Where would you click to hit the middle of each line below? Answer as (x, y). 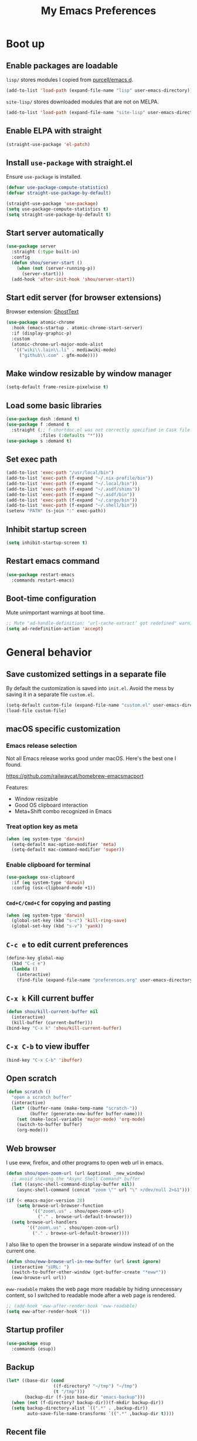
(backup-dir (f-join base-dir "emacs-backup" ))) (85, 1397)
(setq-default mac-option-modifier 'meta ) (64, 844)
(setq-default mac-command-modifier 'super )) (68, 850)
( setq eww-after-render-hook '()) (48, 1312)
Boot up (26, 44)
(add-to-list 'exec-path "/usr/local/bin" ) (60, 473)
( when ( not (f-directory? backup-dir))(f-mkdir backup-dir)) (88, 1402)
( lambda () (25, 969)
